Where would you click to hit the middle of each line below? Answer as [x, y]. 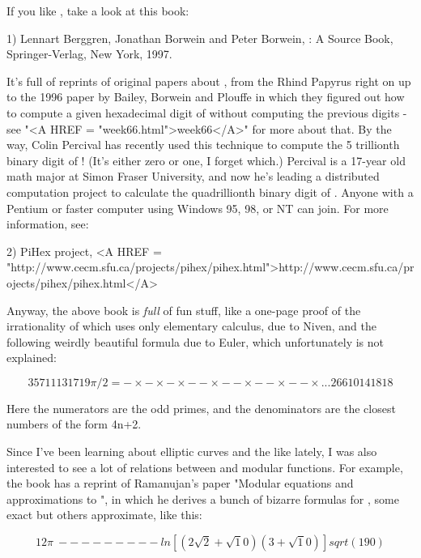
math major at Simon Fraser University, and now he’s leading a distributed [193, 176]
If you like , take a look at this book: [98, 11]
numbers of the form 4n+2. [74, 424]
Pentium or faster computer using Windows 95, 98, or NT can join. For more [198, 208]
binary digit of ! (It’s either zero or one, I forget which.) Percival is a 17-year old [206, 160]
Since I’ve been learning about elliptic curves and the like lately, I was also [192, 452]
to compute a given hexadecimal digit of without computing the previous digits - [207, 112]
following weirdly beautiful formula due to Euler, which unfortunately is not [196, 341]
